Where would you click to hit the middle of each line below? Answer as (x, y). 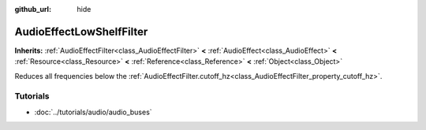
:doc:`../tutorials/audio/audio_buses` (93, 112)
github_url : (33, 9)
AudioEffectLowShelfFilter (81, 32)
